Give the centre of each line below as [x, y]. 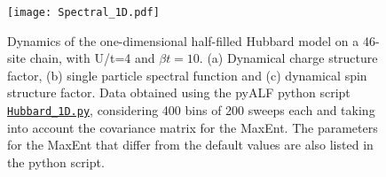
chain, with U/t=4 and [92, 58]
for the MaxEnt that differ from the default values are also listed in [190, 145]
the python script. [56, 162]
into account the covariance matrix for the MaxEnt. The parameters [193, 127]
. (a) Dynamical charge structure [288, 58]
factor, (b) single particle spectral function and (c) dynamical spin [187, 75]
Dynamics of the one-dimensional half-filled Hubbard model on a [183, 40]
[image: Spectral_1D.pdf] [83, 12]
